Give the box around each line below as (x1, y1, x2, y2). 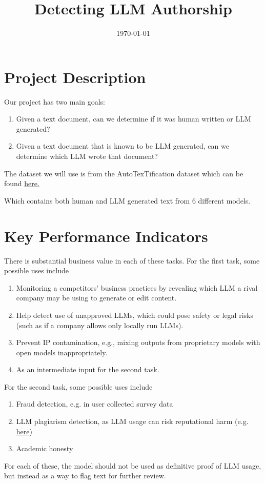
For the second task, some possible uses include (4, 381, 153, 392)
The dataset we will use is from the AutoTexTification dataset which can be (4, 168, 243, 178)
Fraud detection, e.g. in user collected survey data (16, 398, 173, 409)
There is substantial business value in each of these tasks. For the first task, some (4, 255, 260, 266)
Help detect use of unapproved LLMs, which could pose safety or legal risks (16, 309, 253, 320)
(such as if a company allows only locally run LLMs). (16, 319, 184, 330)
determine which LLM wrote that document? (16, 151, 158, 162)
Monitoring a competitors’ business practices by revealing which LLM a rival (16, 282, 258, 293)
